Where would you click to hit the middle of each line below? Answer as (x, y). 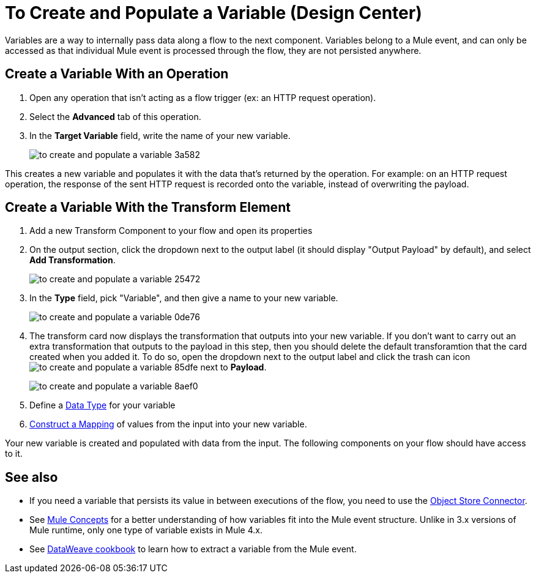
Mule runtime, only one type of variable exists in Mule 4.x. (146, 530)
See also (32, 477)
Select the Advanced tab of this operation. (115, 116)
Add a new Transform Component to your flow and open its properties (171, 231)
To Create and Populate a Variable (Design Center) (214, 13)
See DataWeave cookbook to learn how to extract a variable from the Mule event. (193, 549)
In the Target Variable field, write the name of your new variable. (160, 135)
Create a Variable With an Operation (117, 74)
